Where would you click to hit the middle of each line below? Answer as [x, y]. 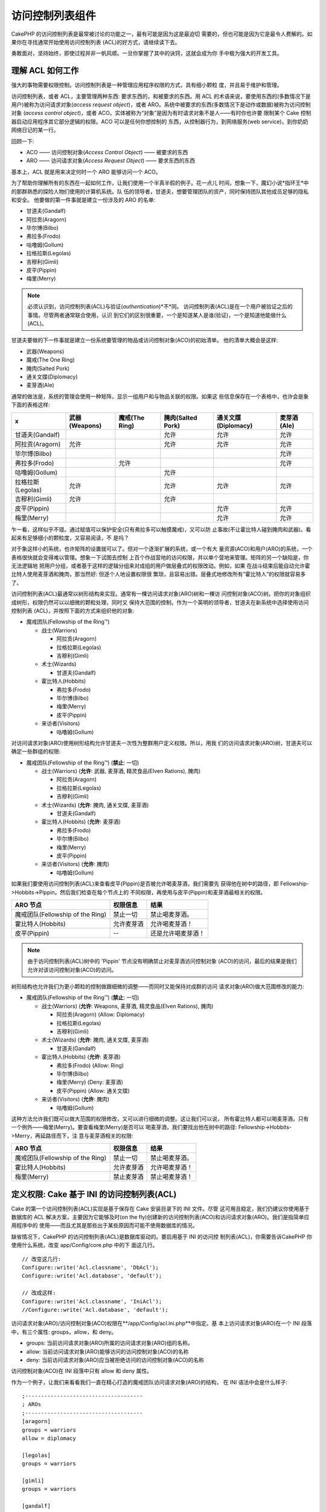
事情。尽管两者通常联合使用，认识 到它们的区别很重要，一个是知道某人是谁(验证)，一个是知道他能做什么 [157, 315]
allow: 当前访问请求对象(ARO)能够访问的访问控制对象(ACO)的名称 [108, 1351]
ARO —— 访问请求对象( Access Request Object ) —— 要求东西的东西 [111, 161]
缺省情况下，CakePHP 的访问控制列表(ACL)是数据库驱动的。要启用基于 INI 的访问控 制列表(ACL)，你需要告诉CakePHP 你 [161, 1236]
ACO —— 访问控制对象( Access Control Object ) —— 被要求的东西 [107, 152]
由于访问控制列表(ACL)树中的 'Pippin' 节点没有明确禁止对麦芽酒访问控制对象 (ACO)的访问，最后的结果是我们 [162, 961]
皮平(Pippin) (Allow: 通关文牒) [93, 1090]
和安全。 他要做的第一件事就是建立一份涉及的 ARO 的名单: [83, 200]
